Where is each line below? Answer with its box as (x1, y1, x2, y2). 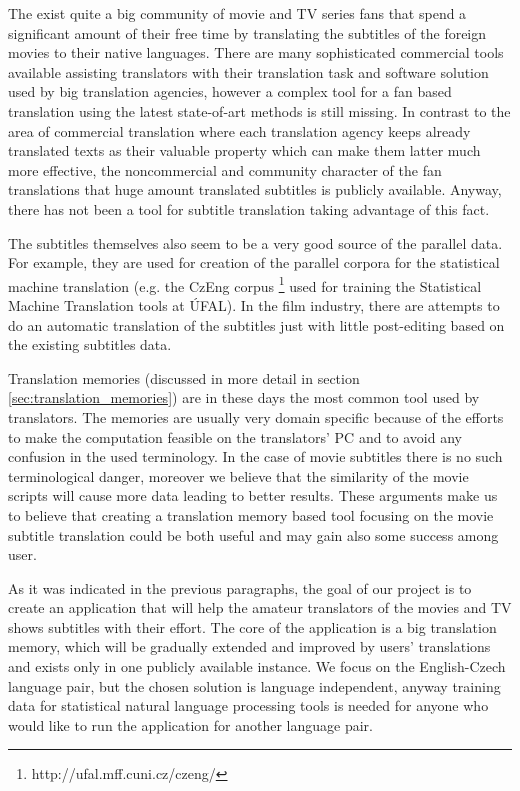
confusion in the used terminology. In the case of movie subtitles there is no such (8, 446, 503, 467)
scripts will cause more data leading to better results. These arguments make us (8, 485, 498, 506)
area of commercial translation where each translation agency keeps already (8, 120, 471, 141)
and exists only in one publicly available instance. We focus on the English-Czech (8, 656, 506, 677)
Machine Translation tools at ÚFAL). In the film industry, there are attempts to (8, 294, 500, 315)
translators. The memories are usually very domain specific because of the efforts (8, 406, 504, 427)
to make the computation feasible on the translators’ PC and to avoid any (8, 426, 462, 447)
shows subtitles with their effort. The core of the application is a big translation (8, 616, 497, 637)
